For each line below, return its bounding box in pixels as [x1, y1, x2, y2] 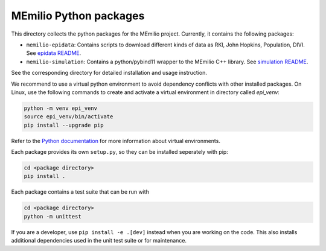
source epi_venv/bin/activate [24, 113, 113, 120]
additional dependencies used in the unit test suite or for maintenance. [11, 237, 187, 244]
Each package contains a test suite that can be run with [11, 188, 149, 195]
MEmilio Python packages [11, 9, 145, 22]
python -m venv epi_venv [24, 104, 98, 112]
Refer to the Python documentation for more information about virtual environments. [11, 137, 220, 144]
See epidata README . [26, 49, 81, 57]
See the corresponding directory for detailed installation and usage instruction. [11, 69, 208, 77]
